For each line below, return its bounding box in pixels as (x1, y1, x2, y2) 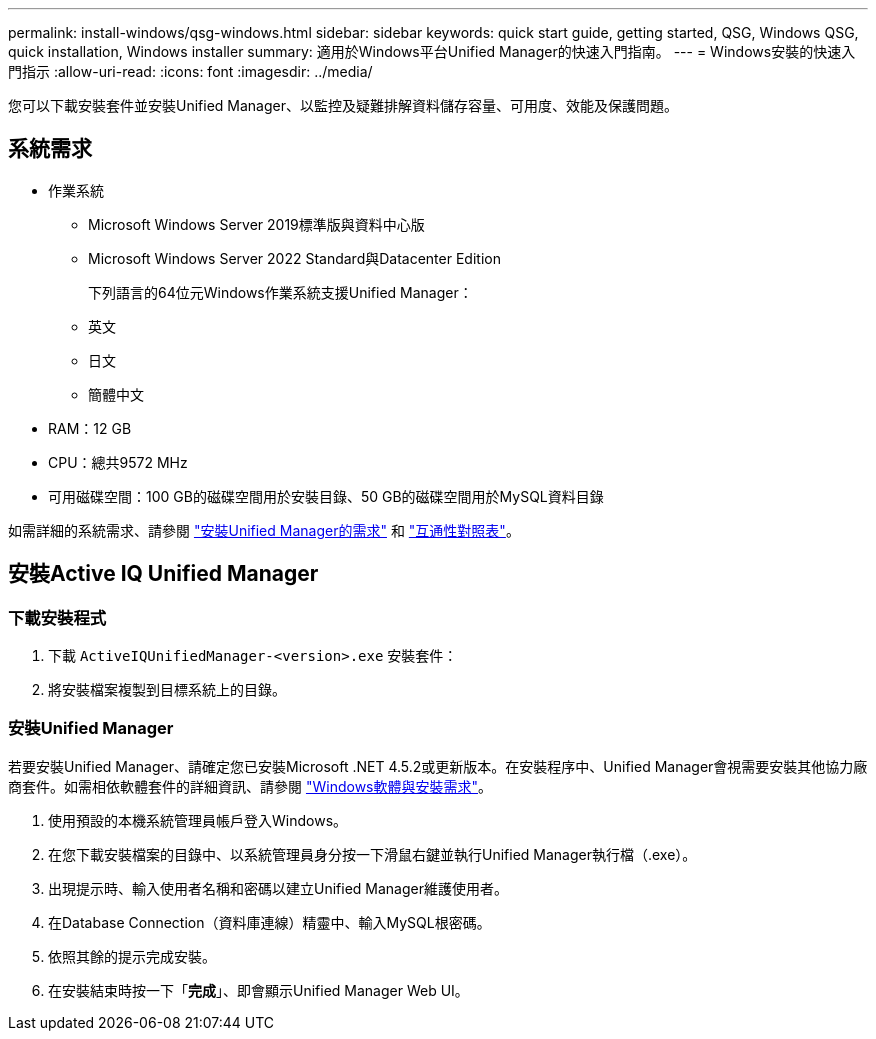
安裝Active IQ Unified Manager (8, 561, 319, 587)
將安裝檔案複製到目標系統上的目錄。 (48, 681, 286, 699)
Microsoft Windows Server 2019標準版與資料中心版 (88, 215, 425, 233)
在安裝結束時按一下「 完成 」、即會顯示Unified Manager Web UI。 (48, 981, 469, 999)
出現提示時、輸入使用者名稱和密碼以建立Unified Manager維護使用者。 (48, 879, 508, 897)
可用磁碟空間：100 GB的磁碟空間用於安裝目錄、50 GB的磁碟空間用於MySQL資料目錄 (48, 487, 604, 505)
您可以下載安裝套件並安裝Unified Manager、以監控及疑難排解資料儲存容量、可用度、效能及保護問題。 (8, 97, 678, 114)
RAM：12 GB (48, 419, 132, 437)
